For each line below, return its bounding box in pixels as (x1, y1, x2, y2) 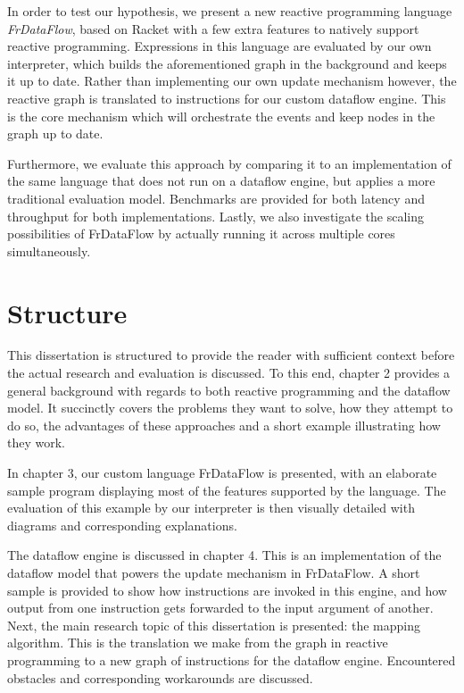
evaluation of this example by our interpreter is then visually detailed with (7, 498, 415, 517)
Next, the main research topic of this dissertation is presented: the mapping (7, 615, 420, 634)
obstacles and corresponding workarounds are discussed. (7, 668, 313, 687)
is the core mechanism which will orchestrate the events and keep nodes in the (7, 106, 435, 125)
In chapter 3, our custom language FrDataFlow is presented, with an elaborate (7, 463, 437, 481)
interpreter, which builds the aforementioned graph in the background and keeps (7, 54, 447, 72)
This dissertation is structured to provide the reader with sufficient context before (7, 346, 455, 364)
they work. (7, 433, 65, 452)
